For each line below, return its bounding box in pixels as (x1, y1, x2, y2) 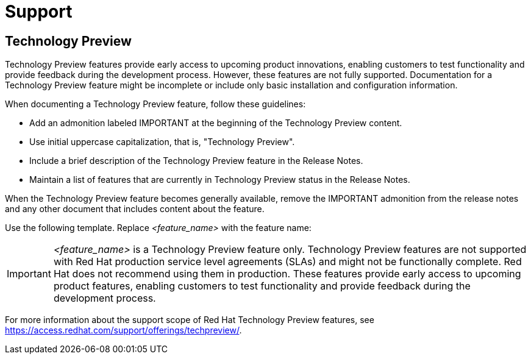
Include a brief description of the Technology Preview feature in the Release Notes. (29, 155, 363, 166)
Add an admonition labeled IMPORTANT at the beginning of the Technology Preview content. (29, 118, 402, 129)
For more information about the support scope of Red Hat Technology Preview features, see (5, 315, 374, 325)
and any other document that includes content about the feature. (5, 204, 265, 215)
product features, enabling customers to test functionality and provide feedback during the (53, 280, 471, 293)
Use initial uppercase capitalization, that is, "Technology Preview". (29, 137, 295, 148)
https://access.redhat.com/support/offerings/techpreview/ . (5, 325, 242, 336)
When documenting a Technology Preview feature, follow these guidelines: (5, 99, 306, 110)
